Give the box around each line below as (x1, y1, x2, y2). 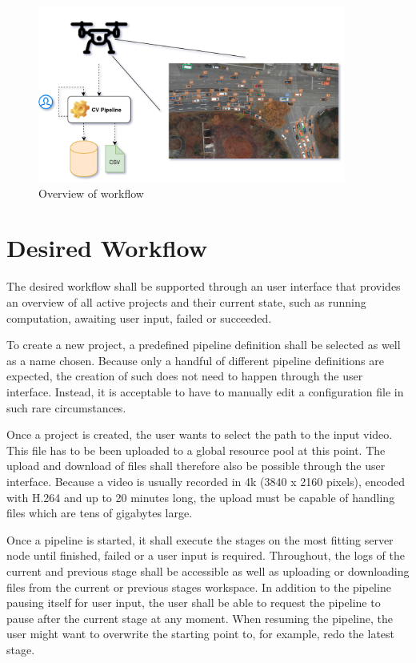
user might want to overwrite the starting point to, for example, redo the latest (6, 625, 395, 642)
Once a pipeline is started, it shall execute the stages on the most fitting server (6, 531, 394, 548)
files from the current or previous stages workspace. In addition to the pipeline (6, 578, 391, 595)
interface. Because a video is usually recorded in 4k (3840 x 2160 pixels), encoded (6, 472, 405, 489)
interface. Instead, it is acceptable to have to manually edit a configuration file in (6, 383, 404, 400)
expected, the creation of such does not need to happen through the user (6, 368, 363, 384)
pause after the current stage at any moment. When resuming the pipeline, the (6, 609, 393, 626)
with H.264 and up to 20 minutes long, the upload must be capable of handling (6, 488, 395, 505)
